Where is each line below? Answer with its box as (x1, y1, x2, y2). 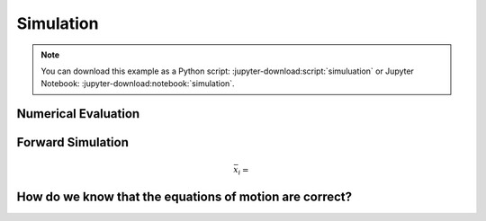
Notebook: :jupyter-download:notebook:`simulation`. (40, 78, 235, 89)
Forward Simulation (16, 135, 130, 150)
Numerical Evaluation (16, 106, 140, 121)
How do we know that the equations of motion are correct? (16, 190, 353, 205)
